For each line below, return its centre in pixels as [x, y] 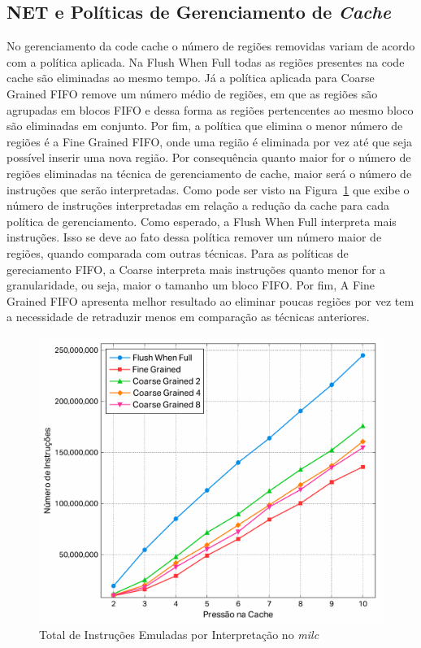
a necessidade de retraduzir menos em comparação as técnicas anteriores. [188, 317]
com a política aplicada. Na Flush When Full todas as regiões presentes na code [206, 61]
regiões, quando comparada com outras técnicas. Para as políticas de [178, 252]
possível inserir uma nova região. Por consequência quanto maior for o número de [209, 157]
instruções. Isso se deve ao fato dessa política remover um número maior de [194, 237]
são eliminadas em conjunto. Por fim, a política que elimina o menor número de [205, 126]
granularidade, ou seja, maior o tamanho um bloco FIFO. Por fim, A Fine [191, 285]
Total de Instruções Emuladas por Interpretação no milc [179, 634]
